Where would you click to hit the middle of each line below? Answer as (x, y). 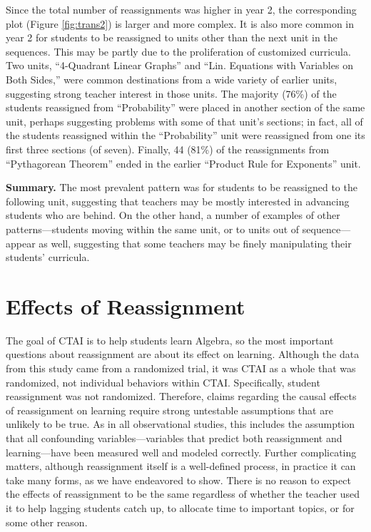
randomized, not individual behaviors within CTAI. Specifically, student (163, 382)
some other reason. (47, 522)
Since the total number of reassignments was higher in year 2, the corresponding (181, 9)
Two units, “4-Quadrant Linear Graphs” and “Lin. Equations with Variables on (179, 65)
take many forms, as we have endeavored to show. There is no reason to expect (178, 480)
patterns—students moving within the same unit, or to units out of (153, 229)
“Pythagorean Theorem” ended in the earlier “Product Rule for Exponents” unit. (183, 163)
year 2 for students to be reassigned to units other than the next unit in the (172, 37)
